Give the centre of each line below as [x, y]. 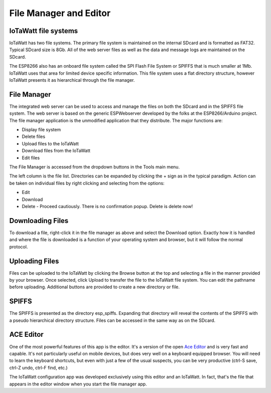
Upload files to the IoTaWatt [50, 143]
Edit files [31, 157]
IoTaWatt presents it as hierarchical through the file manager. [72, 80]
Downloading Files [39, 221]
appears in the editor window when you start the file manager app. [78, 384]
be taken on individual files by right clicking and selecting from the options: [87, 183]
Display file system [41, 130]
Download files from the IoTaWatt [56, 151]
